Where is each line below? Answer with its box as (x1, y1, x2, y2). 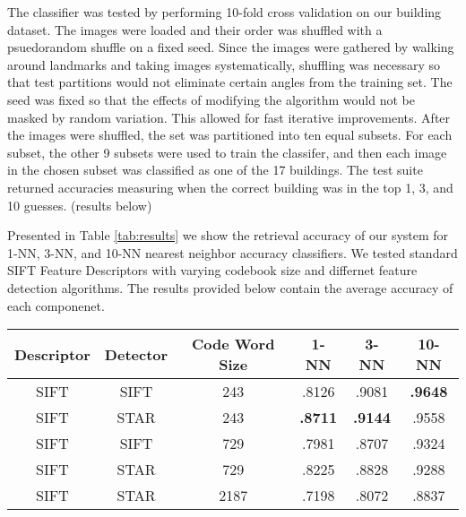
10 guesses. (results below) (7, 195, 152, 214)
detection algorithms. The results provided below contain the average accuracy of (7, 278, 453, 297)
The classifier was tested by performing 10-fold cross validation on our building (7, 3, 442, 21)
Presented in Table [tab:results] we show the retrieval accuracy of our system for (7, 226, 449, 245)
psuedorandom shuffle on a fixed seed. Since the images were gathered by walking (7, 38, 454, 56)
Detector (104, 343, 168, 365)
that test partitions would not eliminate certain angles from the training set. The (7, 73, 453, 91)
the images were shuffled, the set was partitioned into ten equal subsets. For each (7, 125, 453, 144)
